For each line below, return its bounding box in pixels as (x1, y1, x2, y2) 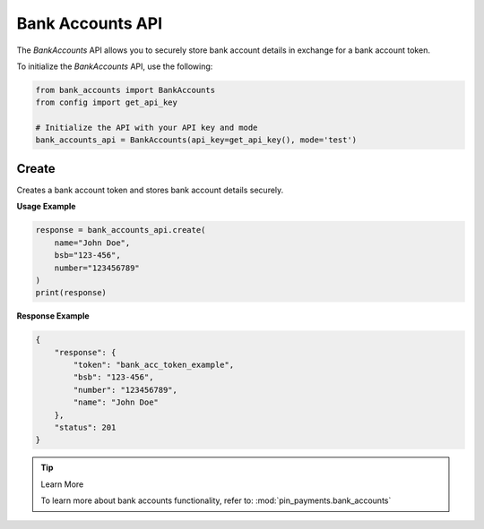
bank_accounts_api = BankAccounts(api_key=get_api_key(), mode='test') (35, 135, 358, 145)
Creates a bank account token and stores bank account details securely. (16, 184, 284, 195)
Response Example (16, 311, 90, 321)
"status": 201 (54, 422, 117, 433)
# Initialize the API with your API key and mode (35, 123, 258, 133)
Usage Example (16, 201, 76, 212)
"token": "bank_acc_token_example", (73, 360, 235, 371)
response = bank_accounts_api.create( (35, 225, 206, 235)
